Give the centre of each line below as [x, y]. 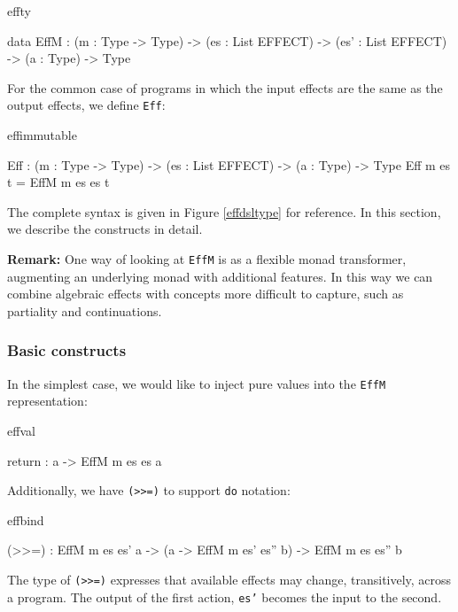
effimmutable [42, 135]
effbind [26, 519]
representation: [47, 401]
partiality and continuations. [85, 310]
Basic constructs [67, 350]
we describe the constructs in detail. [105, 229]
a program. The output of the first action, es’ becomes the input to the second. [225, 597]
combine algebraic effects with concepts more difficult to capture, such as [206, 294]
